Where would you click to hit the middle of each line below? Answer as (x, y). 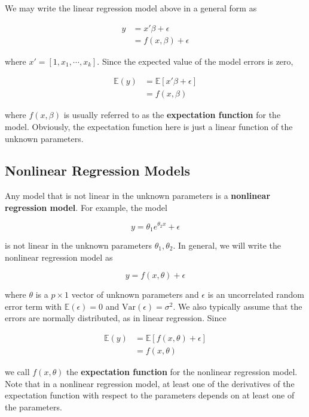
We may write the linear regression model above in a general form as (131, 8)
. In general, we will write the (227, 245)
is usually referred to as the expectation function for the (172, 115)
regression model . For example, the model (86, 207)
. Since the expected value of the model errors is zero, (195, 61)
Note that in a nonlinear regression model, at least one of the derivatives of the (150, 383)
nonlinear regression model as (59, 257)
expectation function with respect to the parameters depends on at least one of (150, 395)
